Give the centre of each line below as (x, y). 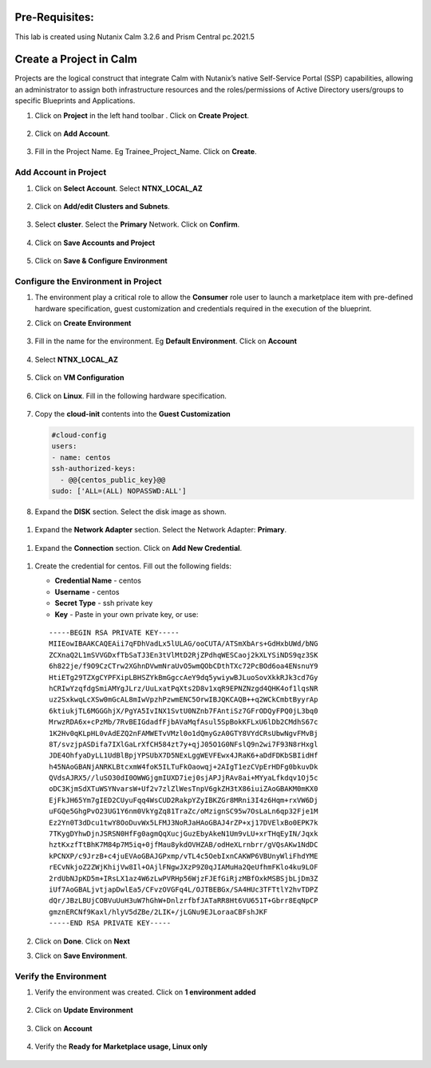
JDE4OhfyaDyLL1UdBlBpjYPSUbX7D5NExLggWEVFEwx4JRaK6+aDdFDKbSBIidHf (184, 756)
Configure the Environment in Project (89, 281)
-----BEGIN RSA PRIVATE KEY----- (114, 633)
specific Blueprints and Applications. (75, 101)
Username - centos (87, 591)
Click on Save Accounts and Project (95, 243)
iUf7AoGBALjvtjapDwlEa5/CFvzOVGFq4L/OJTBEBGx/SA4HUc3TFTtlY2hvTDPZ (184, 889)
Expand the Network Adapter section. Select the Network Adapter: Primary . (161, 530)
